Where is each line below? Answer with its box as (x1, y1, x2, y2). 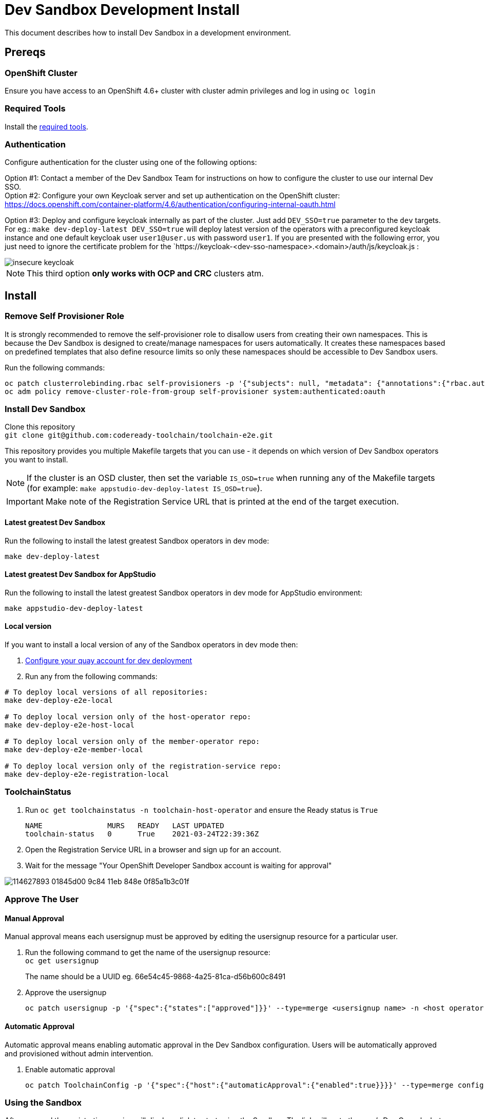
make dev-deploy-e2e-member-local (5, 745, 143, 754)
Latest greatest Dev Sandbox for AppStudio (5, 570, 156, 579)
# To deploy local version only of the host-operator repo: (5, 713, 251, 721)
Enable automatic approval (25, 1065, 115, 1074)
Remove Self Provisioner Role (5, 311, 125, 322)
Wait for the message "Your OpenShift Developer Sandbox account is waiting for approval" (25, 861, 332, 870)
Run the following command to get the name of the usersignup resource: (25, 948, 270, 957)
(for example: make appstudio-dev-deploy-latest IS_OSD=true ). (27, 483, 263, 494)
